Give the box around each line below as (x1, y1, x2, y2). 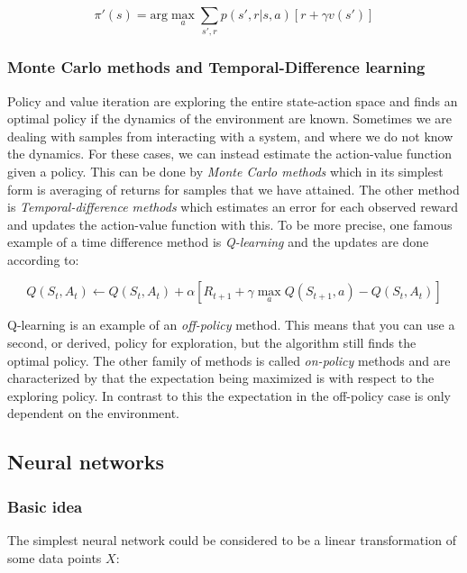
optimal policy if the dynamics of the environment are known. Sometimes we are (7, 109, 452, 128)
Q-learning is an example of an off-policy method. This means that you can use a (7, 315, 455, 334)
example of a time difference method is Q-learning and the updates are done (7, 232, 429, 251)
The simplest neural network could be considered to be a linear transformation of (7, 531, 456, 550)
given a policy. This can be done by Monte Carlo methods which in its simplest (7, 161, 444, 180)
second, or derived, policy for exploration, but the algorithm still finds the (7, 333, 417, 352)
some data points (7, 548, 102, 567)
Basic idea (7, 495, 83, 517)
